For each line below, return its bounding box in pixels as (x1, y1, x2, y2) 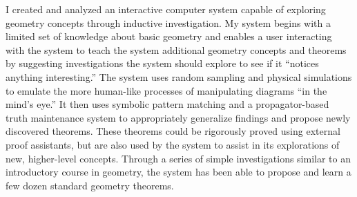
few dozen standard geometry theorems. (6, 178, 174, 192)
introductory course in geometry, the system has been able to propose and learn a (6, 165, 351, 179)
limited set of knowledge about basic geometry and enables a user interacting (6, 29, 332, 44)
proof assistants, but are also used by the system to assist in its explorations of (6, 137, 340, 151)
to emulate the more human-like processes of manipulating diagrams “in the (6, 83, 327, 97)
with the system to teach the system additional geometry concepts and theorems (6, 42, 347, 57)
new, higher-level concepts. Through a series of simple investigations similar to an (6, 151, 351, 165)
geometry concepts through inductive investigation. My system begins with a (6, 15, 331, 30)
